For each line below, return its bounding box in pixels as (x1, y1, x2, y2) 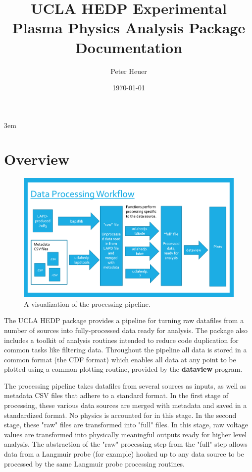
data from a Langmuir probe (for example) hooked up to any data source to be (4, 449, 244, 459)
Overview (4, 149, 70, 169)
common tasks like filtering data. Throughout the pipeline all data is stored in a (4, 344, 247, 355)
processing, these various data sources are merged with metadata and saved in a (4, 400, 247, 410)
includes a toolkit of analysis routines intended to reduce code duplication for (4, 335, 239, 345)
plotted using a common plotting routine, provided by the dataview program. (4, 364, 243, 374)
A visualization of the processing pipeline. (24, 298, 151, 309)
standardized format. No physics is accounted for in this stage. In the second (4, 409, 237, 420)
